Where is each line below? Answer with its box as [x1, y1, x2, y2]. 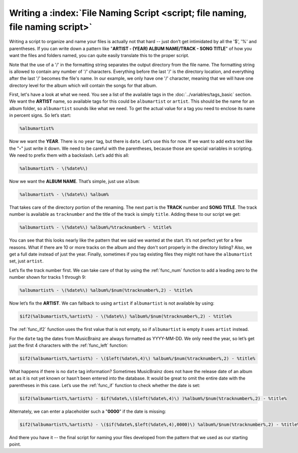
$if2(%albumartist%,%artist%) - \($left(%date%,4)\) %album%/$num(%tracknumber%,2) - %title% [19, 355, 256, 361]
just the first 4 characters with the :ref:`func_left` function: [9, 342, 128, 348]
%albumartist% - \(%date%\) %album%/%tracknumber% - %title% [19, 225, 172, 230]
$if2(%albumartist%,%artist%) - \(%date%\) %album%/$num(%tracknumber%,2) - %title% [19, 314, 232, 320]
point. [9, 442, 21, 448]
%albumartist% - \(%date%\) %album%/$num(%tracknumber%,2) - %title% [19, 288, 193, 293]
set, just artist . [9, 258, 44, 264]
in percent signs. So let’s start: [9, 112, 72, 119]
